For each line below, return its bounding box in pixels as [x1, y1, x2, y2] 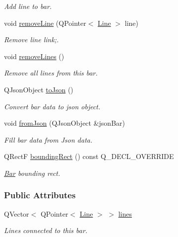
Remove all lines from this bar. [4, 68, 98, 78]
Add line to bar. [4, 1, 52, 11]
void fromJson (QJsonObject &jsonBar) [4, 118, 125, 128]
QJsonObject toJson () [4, 84, 73, 94]
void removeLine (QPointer [4, 17, 86, 28]
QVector [4, 208, 29, 219]
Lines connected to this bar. [4, 225, 88, 236]
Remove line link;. [4, 34, 59, 45]
